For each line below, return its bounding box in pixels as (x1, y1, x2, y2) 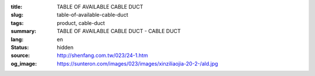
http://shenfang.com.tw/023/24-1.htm (57, 52, 148, 59)
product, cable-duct (57, 19, 105, 26)
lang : (10, 35, 24, 43)
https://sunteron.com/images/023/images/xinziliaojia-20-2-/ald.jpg (57, 60, 218, 67)
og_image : (10, 60, 37, 67)
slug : (10, 12, 23, 19)
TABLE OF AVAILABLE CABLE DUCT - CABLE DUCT (57, 28, 181, 35)
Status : (10, 44, 29, 50)
